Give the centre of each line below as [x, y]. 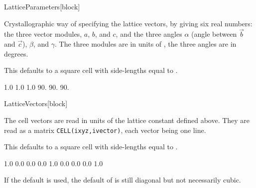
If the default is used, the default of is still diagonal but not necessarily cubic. [123, 180]
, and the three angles [149, 34]
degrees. [16, 53]
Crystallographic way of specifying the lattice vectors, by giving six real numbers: [128, 23]
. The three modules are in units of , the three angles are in [146, 44]
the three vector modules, [43, 34]
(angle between [214, 34]
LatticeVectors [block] [36, 103]
